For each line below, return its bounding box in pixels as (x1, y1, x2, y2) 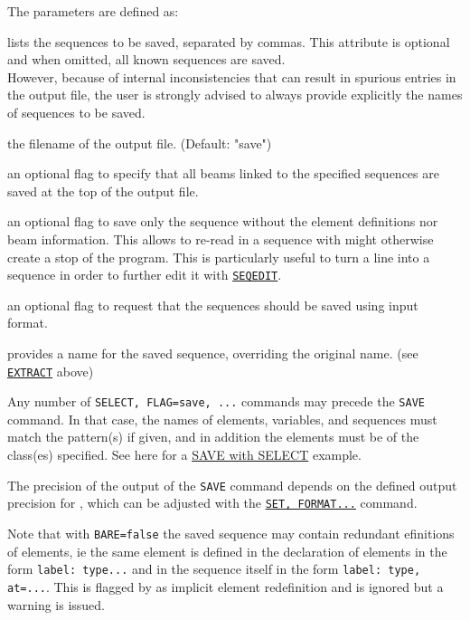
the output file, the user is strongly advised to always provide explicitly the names (7, 85, 463, 104)
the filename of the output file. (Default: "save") (7, 133, 272, 152)
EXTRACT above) (7, 361, 94, 380)
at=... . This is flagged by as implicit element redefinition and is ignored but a (7, 577, 444, 596)
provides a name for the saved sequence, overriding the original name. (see (7, 343, 418, 362)
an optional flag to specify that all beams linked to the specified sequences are (7, 164, 439, 183)
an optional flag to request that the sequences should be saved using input (7, 295, 418, 314)
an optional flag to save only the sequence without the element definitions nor (7, 212, 438, 231)
